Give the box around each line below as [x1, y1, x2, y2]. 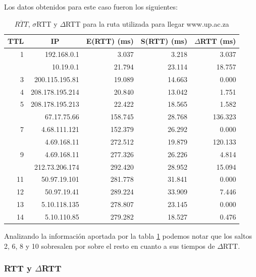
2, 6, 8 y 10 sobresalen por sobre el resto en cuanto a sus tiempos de [4, 240, 215, 251]
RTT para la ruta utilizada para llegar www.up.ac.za [66, 18, 229, 29]
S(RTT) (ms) [140, 36, 187, 46]
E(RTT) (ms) [86, 36, 134, 46]
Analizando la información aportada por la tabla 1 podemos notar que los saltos [4, 231, 252, 241]
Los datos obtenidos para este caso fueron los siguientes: [4, 2, 178, 12]
